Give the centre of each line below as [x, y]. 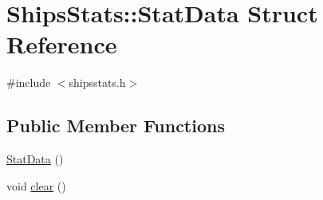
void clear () [36, 185]
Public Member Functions [116, 125]
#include [29, 82]
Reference [62, 44]
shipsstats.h [97, 82]
